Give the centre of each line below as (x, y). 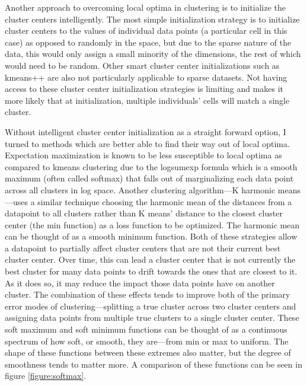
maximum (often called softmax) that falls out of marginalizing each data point (149, 178)
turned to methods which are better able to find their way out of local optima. (147, 143)
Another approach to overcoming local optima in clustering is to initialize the (145, 7)
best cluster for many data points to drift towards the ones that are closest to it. (151, 271)
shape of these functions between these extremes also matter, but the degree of (148, 352)
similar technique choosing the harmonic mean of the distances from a (165, 201)
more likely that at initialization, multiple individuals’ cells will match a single (147, 100)
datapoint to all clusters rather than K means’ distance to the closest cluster (144, 213)
